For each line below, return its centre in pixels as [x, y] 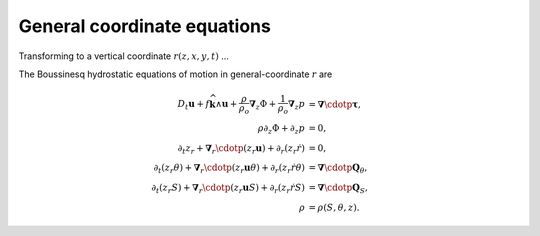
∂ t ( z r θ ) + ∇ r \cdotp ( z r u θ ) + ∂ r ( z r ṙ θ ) [229, 169]
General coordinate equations [145, 26]
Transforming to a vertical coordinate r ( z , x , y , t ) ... [124, 56]
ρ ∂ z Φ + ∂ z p [281, 129]
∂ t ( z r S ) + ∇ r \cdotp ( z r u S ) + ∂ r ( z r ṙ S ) [228, 188]
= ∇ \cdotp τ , [335, 104]
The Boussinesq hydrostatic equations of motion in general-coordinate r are [175, 74]
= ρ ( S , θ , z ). [334, 207]
